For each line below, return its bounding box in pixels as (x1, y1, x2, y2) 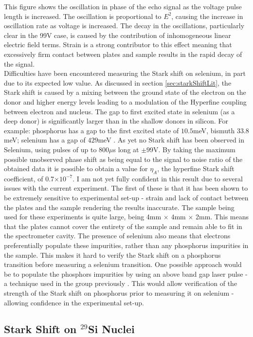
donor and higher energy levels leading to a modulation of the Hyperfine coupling (4, 96, 247, 106)
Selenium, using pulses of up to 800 (4, 144, 109, 154)
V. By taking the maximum (153, 144, 236, 154)
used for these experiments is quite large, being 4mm (4, 212, 162, 222)
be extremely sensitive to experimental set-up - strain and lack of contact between (4, 193, 249, 203)
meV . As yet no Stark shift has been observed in (98, 135, 245, 145)
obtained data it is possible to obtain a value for (4, 163, 148, 174)
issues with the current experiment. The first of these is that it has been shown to (4, 183, 248, 193)
